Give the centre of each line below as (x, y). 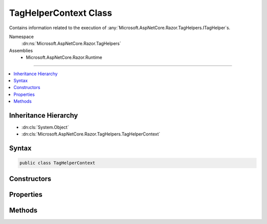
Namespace (22, 37)
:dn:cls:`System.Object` (45, 127)
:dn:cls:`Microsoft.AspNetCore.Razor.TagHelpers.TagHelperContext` (91, 134)
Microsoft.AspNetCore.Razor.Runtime (64, 57)
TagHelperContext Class (61, 13)
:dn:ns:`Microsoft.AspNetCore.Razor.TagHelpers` (71, 44)
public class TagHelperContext (58, 163)
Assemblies (21, 50)
